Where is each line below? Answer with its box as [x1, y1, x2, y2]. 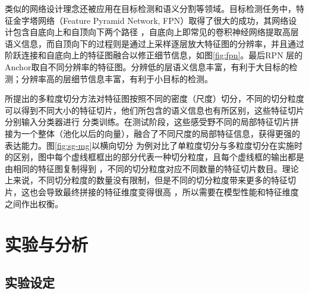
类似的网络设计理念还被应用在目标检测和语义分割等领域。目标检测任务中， [5, 2, 296, 14]
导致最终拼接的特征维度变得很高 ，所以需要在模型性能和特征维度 [46, 185, 299, 198]
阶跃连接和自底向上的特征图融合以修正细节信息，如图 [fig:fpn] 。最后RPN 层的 [5, 49, 303, 61]
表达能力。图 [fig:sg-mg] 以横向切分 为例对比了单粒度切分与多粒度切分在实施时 [5, 139, 302, 151]
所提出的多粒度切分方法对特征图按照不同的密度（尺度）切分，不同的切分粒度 [5, 92, 304, 105]
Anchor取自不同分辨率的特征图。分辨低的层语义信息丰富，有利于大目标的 [5, 60, 289, 73]
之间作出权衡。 [5, 197, 63, 209]
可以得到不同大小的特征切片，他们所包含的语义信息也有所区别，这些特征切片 [5, 104, 304, 116]
